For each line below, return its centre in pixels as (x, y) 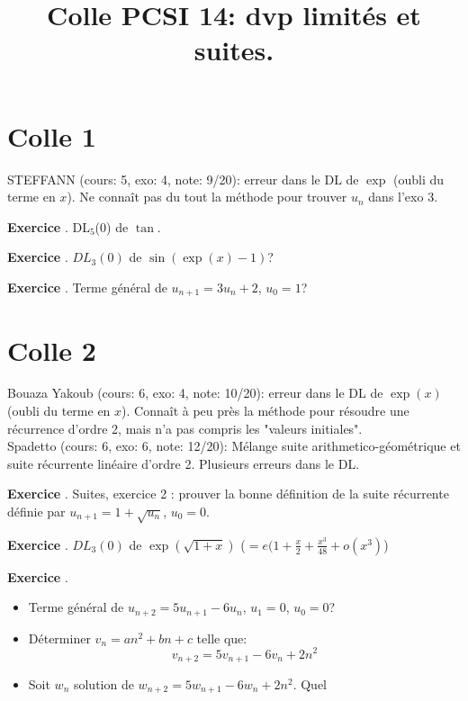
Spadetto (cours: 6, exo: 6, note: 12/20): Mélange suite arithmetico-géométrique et (234, 446)
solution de (103, 683)
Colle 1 (52, 135)
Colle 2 (52, 350)
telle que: (222, 638)
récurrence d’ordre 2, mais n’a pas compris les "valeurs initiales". (185, 428)
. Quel (310, 683)
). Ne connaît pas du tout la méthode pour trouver (207, 197)
